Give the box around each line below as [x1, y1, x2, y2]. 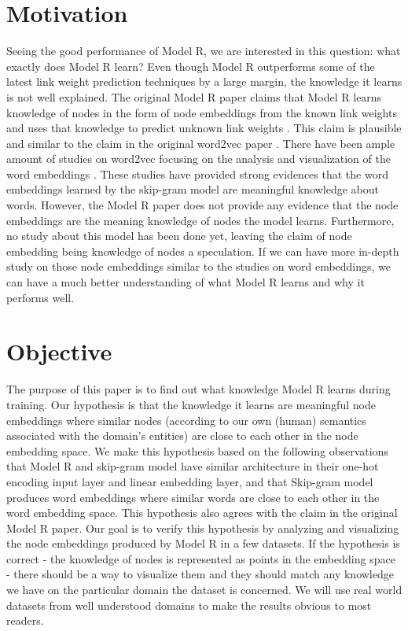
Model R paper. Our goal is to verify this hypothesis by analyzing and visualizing [6, 519, 399, 536]
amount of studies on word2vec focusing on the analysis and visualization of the [6, 150, 391, 167]
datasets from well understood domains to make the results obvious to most [6, 596, 372, 613]
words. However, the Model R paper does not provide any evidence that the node [6, 197, 399, 213]
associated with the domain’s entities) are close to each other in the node [6, 427, 358, 444]
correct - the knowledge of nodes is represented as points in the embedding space [6, 550, 395, 566]
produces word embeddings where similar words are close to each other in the [6, 489, 380, 505]
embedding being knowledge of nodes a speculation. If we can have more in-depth [6, 242, 399, 259]
